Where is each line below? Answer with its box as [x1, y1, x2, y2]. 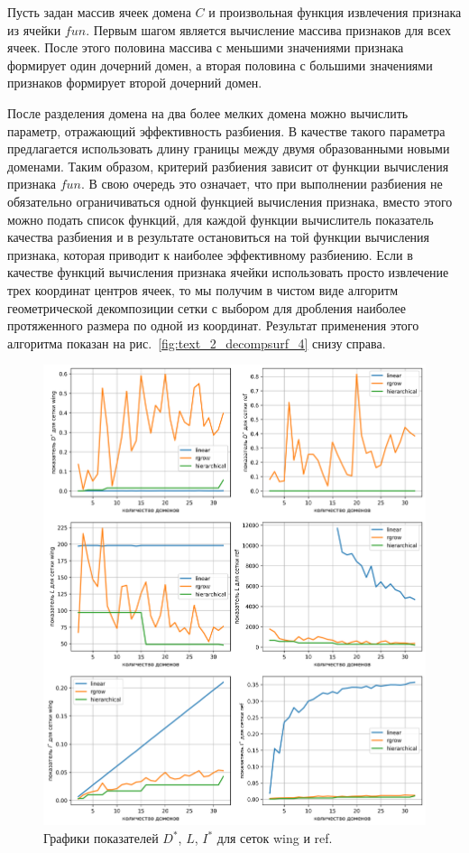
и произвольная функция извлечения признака [208, 3, 462, 21]
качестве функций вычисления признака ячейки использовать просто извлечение [7, 263, 449, 282]
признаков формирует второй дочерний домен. [7, 73, 262, 92]
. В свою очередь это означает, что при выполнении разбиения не [80, 174, 443, 193]
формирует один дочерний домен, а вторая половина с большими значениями [7, 55, 433, 74]
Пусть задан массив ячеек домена [7, 3, 191, 21]
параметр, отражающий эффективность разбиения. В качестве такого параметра [7, 121, 446, 140]
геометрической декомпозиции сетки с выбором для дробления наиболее [7, 298, 406, 317]
